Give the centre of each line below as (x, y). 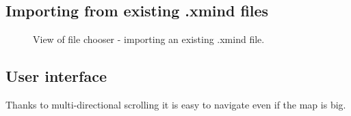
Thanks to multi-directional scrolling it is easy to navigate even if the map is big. (176, 104)
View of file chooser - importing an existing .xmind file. (149, 39)
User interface (56, 76)
